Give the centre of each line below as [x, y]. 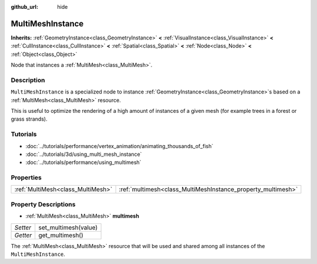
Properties [26, 178]
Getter [23, 235]
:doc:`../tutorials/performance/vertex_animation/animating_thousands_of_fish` [119, 146]
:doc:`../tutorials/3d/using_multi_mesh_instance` [84, 154]
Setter [23, 228]
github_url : [24, 7]
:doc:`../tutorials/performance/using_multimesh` [83, 162]
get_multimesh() [61, 235]
